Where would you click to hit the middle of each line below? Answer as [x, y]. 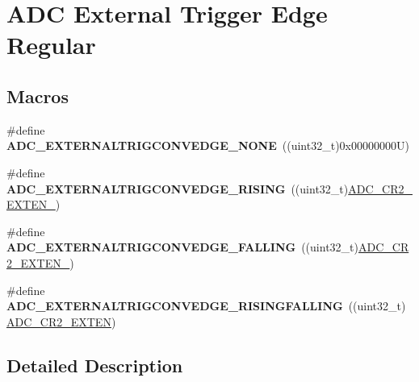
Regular [51, 45]
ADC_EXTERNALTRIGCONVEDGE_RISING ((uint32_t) [178, 188]
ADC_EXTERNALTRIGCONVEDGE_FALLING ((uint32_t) [182, 247]
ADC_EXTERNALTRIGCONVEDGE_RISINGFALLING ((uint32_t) [206, 306]
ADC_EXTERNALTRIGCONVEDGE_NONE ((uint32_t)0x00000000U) [208, 145]
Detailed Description [95, 365]
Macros [38, 95]
